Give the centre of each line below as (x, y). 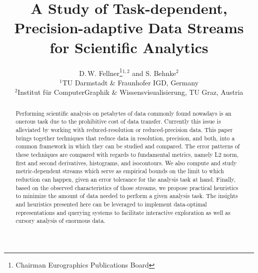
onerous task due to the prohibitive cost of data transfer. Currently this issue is (118, 121)
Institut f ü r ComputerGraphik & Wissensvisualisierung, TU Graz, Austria (130, 92)
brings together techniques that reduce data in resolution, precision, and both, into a (125, 138)
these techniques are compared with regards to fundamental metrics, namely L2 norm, (127, 155)
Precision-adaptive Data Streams (129, 28)
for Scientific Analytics (129, 47)
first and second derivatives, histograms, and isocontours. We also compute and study (126, 163)
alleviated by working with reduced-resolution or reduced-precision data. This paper (124, 130)
